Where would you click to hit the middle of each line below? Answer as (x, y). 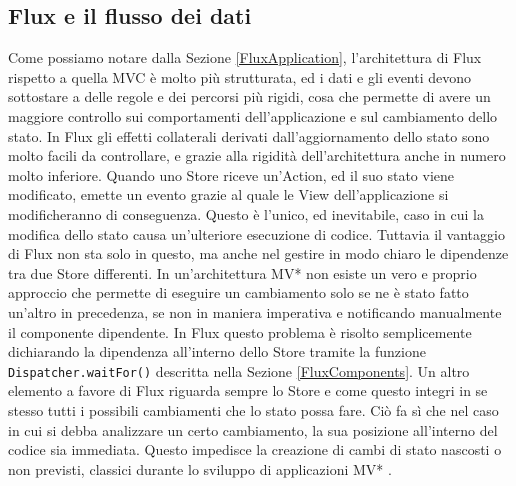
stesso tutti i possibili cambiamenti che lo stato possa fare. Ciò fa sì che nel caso (253, 409)
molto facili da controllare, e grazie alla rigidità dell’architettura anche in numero (257, 155)
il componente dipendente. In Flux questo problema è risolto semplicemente (240, 331)
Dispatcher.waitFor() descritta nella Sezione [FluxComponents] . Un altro (239, 370)
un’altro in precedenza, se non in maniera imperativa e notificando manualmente (255, 311)
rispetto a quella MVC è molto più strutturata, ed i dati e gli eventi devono (240, 76)
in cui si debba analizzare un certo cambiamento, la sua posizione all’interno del (253, 429)
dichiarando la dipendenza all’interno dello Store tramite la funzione (217, 351)
